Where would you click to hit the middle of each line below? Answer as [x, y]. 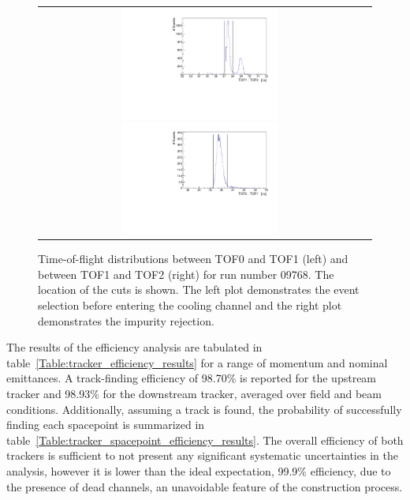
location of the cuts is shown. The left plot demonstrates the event [199, 289]
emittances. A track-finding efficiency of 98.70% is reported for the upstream [192, 378]
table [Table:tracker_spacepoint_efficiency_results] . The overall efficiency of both [205, 440]
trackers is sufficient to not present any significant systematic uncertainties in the [202, 455]
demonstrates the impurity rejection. [126, 320]
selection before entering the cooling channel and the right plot [190, 305]
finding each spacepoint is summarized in [106, 425]
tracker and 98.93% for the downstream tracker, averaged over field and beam [194, 394]
